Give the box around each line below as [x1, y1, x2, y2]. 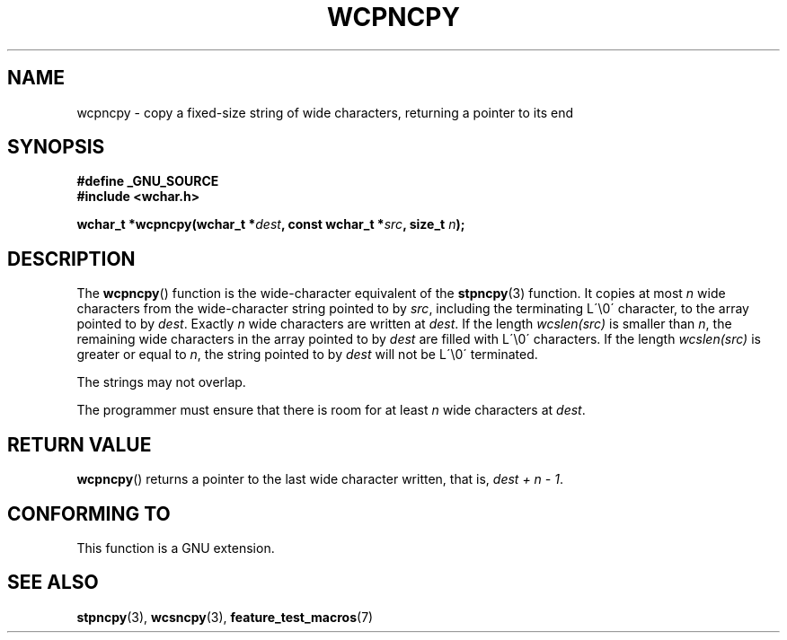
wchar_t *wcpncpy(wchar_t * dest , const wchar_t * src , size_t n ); [76, 216, 465, 232]
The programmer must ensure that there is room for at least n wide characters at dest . [76, 402, 586, 418]
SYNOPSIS [7, 136, 105, 159]
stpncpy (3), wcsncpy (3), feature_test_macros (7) [76, 609, 374, 625]
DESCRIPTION [7, 247, 136, 270]
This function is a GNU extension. [76, 539, 275, 556]
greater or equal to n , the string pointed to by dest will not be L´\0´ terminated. [76, 346, 538, 363]
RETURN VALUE [7, 433, 152, 456]
